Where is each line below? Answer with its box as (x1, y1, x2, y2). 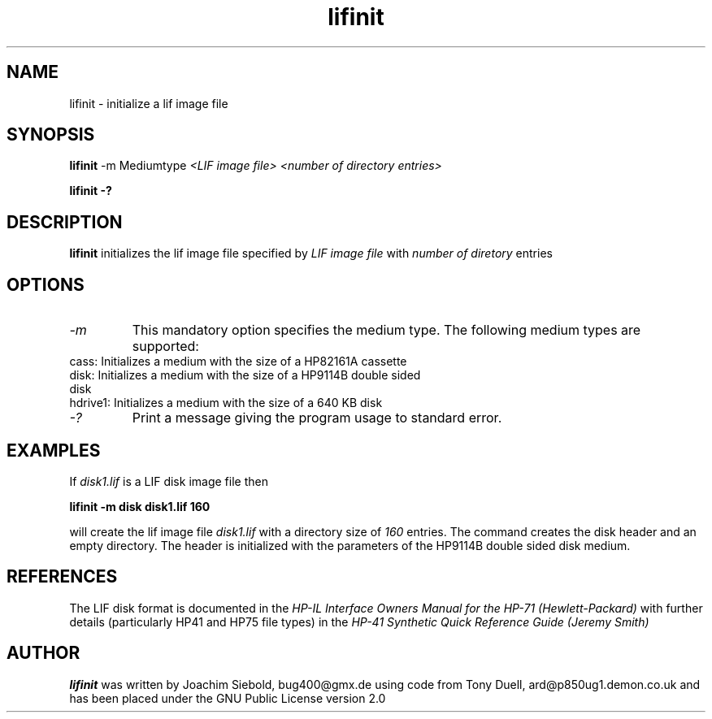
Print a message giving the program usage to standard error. (132, 409, 502, 427)
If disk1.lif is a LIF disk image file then (69, 474, 268, 488)
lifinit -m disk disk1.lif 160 (69, 499, 211, 513)
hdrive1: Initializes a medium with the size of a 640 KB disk (69, 396, 383, 410)
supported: (132, 338, 199, 355)
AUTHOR (7, 643, 80, 664)
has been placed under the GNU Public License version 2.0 (69, 691, 386, 705)
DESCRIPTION (7, 211, 123, 232)
